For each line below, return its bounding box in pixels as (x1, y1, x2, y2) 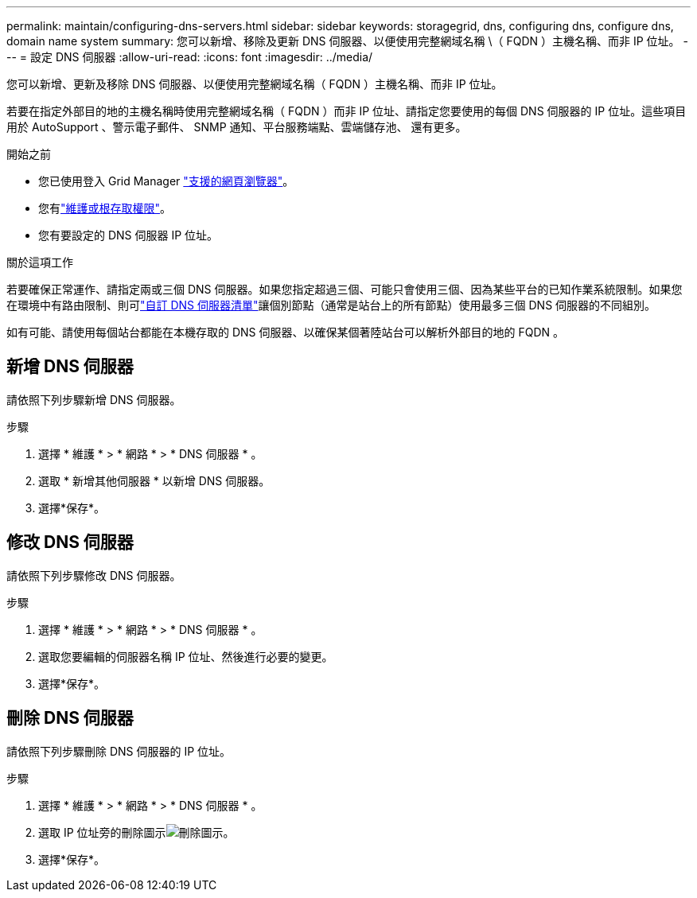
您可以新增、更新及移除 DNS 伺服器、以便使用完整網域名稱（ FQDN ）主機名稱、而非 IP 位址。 (6, 77, 503, 91)
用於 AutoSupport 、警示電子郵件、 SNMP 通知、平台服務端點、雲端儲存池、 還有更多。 (6, 120, 467, 134)
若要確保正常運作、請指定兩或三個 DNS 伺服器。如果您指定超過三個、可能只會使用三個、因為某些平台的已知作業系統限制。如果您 (6, 282, 683, 296)
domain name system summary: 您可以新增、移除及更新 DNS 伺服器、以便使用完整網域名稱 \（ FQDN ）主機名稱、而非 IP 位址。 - (6, 34, 688, 48)
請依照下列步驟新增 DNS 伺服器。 (6, 392, 181, 406)
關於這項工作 (6, 255, 73, 269)
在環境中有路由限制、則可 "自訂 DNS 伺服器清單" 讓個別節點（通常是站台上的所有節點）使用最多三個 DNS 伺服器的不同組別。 (6, 298, 656, 312)
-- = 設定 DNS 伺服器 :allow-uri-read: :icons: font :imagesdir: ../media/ (6, 50, 373, 64)
